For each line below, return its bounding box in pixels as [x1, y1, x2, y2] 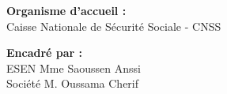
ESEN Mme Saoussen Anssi [6, 59, 141, 76]
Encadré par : [6, 44, 83, 61]
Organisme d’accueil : [6, 2, 127, 18]
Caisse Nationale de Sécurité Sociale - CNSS [6, 17, 221, 34]
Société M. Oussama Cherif [6, 75, 139, 92]
